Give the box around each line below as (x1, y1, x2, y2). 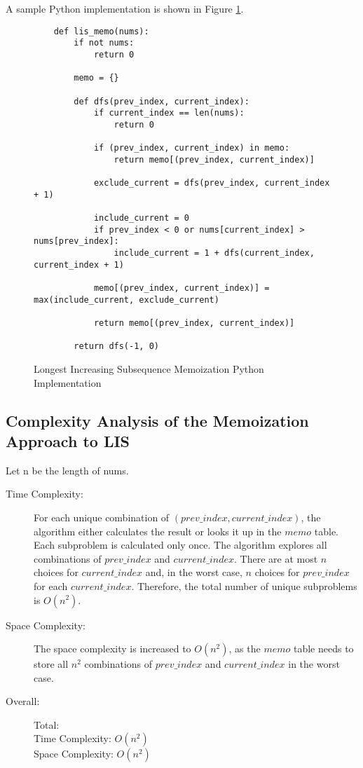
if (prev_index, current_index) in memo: (93, 143, 290, 153)
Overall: (6, 694, 40, 708)
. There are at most (234, 551, 318, 565)
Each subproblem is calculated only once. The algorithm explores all (34, 537, 327, 552)
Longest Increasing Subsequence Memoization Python (34, 361, 264, 376)
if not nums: (74, 38, 135, 48)
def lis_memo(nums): (53, 26, 149, 36)
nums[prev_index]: (34, 236, 119, 247)
